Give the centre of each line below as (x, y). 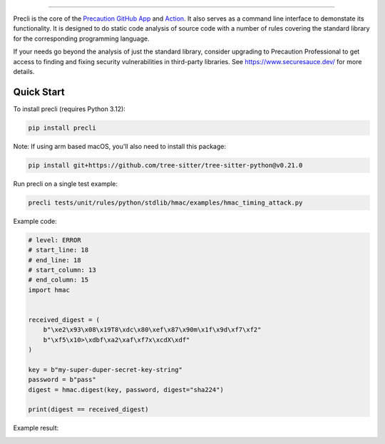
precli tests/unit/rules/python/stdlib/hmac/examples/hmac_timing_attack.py (165, 202)
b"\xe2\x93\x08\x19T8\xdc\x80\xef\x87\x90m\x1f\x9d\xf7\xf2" (152, 330)
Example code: (35, 221)
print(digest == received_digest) (88, 409)
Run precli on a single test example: (65, 184)
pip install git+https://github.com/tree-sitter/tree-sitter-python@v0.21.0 (165, 165)
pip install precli (62, 128)
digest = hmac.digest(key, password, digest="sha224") (126, 389)
